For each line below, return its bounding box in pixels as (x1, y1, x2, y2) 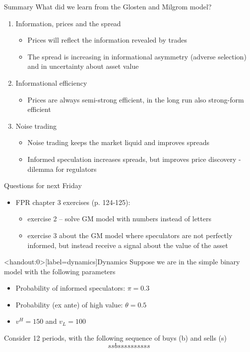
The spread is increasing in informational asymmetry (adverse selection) (27, 51, 247, 61)
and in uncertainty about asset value (27, 61, 139, 71)
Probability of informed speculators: (15, 283, 125, 293)
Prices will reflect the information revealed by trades (27, 35, 187, 45)
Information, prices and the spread (15, 18, 121, 28)
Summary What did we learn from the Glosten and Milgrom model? (4, 1, 212, 11)
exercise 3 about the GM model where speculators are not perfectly (27, 230, 233, 240)
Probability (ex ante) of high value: (15, 299, 123, 309)
